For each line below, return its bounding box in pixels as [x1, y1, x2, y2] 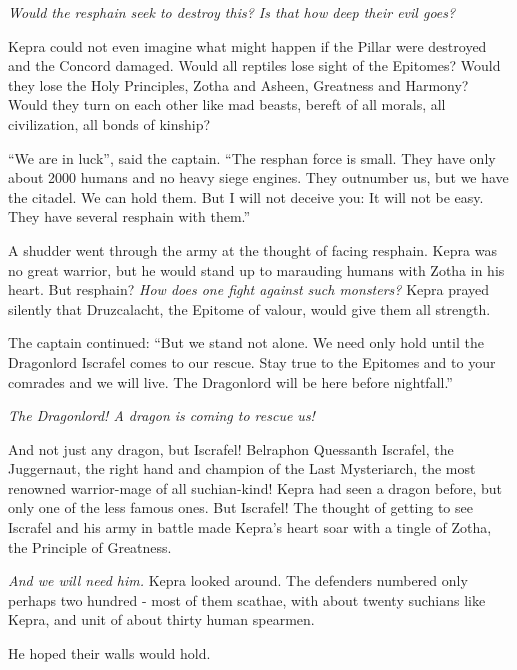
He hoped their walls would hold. [8, 643, 211, 664]
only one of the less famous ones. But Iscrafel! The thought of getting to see [8, 497, 473, 518]
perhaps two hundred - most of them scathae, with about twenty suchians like [8, 589, 486, 610]
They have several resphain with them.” [8, 206, 251, 227]
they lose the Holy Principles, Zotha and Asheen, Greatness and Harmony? [8, 74, 469, 95]
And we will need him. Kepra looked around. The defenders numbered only [8, 570, 468, 591]
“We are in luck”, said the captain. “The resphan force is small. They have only [8, 147, 496, 168]
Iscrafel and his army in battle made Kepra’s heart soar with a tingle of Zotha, [8, 517, 492, 538]
